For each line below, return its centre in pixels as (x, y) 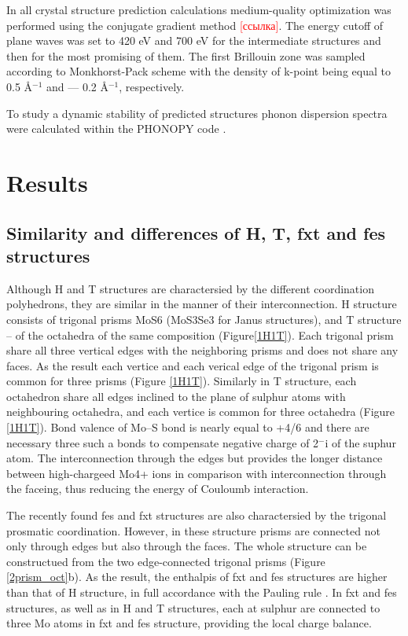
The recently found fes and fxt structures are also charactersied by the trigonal (197, 515)
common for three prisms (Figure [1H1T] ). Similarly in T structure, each (182, 381)
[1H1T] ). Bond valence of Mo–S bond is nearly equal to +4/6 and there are (188, 427)
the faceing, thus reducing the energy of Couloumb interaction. (158, 489)
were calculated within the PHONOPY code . (116, 129)
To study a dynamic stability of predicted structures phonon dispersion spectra (197, 113)
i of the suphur (360, 442)
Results (47, 182)
